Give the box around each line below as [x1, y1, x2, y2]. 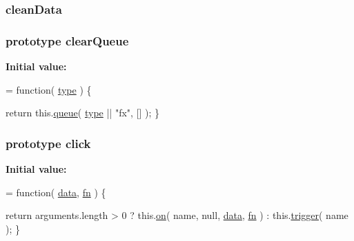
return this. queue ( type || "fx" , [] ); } [6, 105, 160, 120]
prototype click [6, 134, 91, 151]
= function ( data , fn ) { [6, 185, 106, 199]
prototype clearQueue [6, 32, 129, 49]
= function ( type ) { [6, 82, 92, 96]
